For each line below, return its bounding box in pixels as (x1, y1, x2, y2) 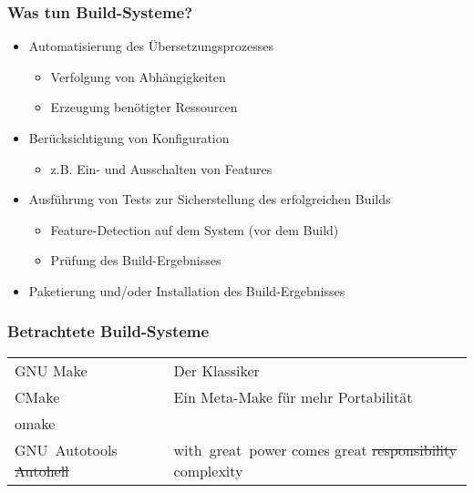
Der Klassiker (173, 359, 260, 381)
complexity (173, 459, 243, 481)
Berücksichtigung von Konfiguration (28, 128, 230, 147)
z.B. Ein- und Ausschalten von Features (50, 159, 273, 178)
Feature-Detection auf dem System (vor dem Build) (50, 220, 339, 239)
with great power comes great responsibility (173, 438, 458, 460)
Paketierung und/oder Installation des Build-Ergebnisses (28, 281, 345, 300)
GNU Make (15, 359, 88, 381)
